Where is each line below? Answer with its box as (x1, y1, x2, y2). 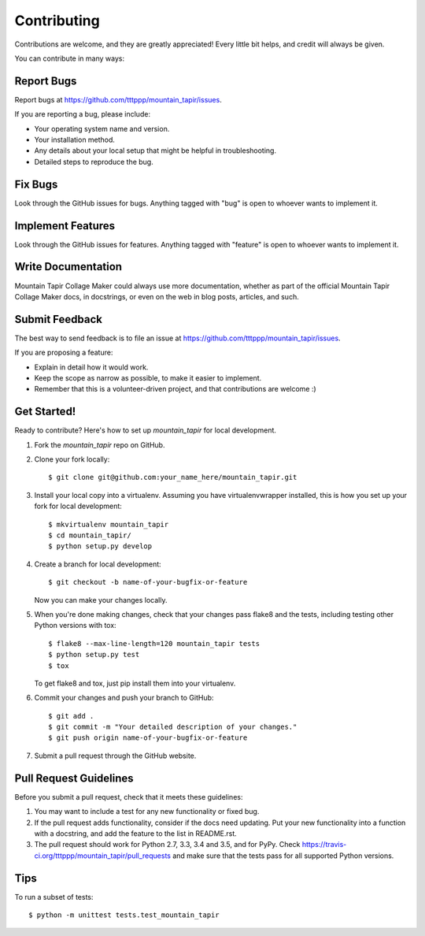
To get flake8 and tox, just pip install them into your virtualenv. (34, 678, 236, 688)
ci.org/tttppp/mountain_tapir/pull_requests (34, 851, 171, 860)
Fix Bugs (14, 177, 58, 191)
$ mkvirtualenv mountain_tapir (48, 520, 169, 529)
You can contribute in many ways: (14, 54, 125, 63)
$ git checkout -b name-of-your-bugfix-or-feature (48, 578, 248, 587)
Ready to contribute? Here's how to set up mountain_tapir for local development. (14, 425, 277, 435)
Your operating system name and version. (34, 124, 170, 133)
